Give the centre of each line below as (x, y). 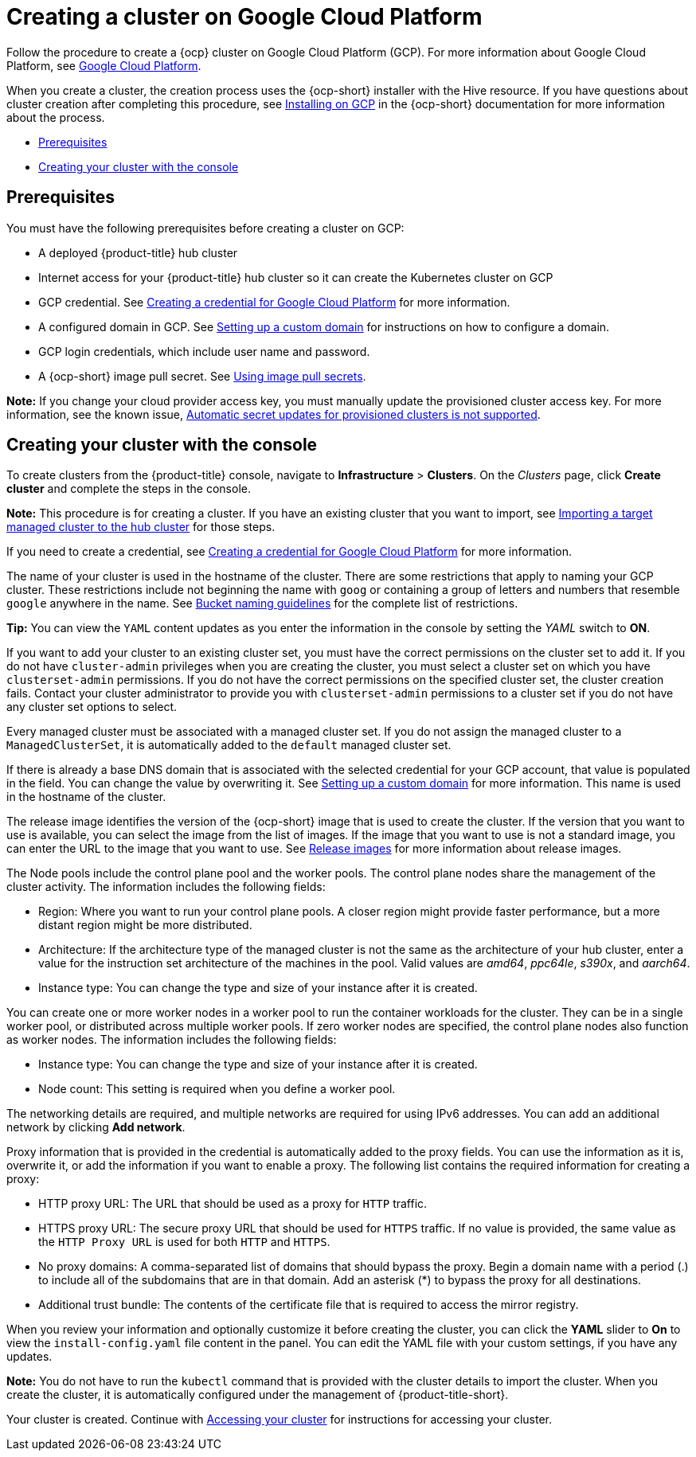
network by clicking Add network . (96, 1127)
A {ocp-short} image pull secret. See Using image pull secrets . (202, 376)
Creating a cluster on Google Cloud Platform (244, 17)
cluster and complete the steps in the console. (129, 489)
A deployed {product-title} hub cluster (138, 252)
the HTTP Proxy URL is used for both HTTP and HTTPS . (184, 1242)
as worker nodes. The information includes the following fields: (172, 1040)
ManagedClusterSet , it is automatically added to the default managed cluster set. (229, 745)
